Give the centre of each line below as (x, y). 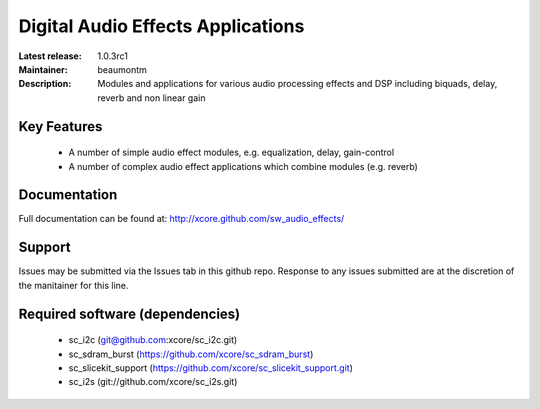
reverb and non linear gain (151, 97)
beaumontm (122, 69)
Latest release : (50, 56)
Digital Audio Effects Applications (161, 26)
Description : (45, 84)
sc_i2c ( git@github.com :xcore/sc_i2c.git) (153, 340)
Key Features (60, 126)
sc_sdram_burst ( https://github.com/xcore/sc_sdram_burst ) (191, 354)
